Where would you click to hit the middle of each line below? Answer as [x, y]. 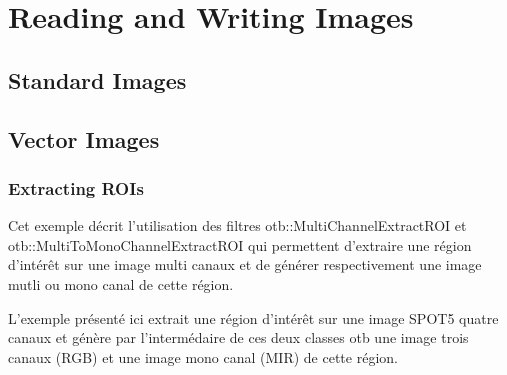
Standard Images [97, 79]
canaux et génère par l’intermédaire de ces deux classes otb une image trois [238, 337]
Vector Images [84, 138]
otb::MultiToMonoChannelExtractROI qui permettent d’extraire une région [240, 244]
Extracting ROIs [76, 187]
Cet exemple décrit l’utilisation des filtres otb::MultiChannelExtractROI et [237, 225]
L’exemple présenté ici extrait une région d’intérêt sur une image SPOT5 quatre [253, 317]
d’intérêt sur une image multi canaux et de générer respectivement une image [245, 264]
